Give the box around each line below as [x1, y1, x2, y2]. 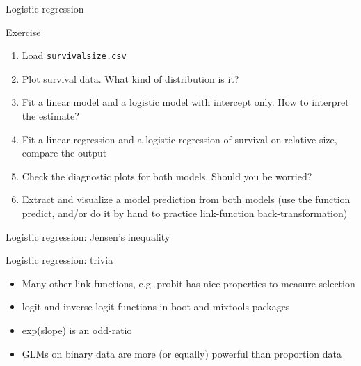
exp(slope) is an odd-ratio [22, 322, 132, 337]
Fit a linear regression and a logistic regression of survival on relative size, [22, 132, 337, 146]
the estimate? [22, 109, 79, 123]
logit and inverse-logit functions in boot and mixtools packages [22, 299, 290, 314]
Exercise [6, 24, 41, 39]
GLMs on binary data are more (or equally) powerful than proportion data [22, 346, 342, 360]
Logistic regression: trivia [6, 253, 113, 267]
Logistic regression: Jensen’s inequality [6, 229, 170, 244]
